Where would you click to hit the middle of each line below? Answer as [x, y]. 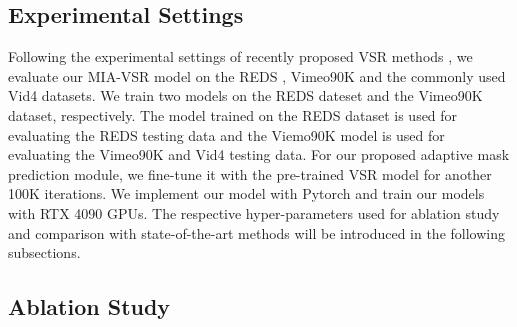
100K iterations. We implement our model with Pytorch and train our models [246, 193]
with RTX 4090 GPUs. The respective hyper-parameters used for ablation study [254, 212]
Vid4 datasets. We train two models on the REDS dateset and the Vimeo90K [245, 95]
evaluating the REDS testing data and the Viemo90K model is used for [226, 134]
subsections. [44, 252]
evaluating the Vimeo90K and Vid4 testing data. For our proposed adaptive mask [259, 154]
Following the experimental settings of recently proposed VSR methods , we [240, 56]
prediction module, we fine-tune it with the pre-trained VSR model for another [250, 173]
